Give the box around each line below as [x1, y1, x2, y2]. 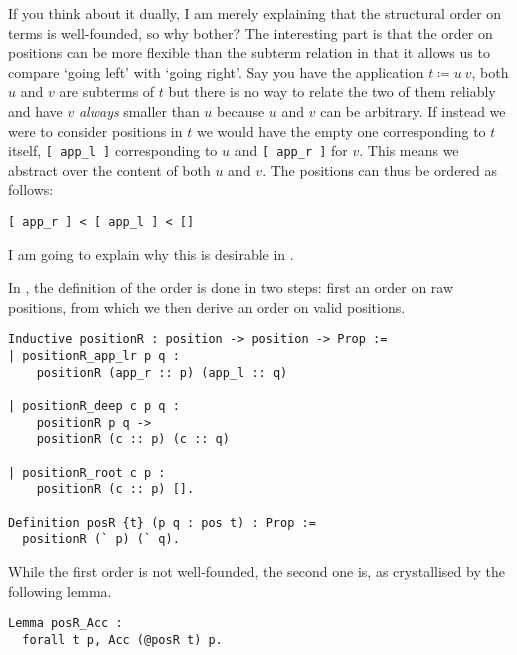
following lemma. [8, 580, 112, 601]
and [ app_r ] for [234, 140, 348, 161]
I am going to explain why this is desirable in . [8, 243, 294, 264]
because [217, 100, 265, 121]
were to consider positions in [8, 120, 183, 141]
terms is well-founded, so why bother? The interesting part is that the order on [8, 22, 493, 43]
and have [8, 100, 63, 121]
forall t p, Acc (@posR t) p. [22, 632, 223, 647]
